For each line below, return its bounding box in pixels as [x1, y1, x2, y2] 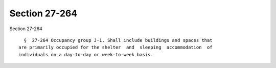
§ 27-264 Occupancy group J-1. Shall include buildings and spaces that [24, 37, 213, 43]
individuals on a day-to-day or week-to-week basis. [18, 52, 153, 57]
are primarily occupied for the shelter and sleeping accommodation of [18, 44, 213, 51]
